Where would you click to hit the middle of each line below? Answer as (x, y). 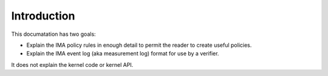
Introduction (43, 16)
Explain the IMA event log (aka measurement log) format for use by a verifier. (123, 54)
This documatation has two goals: (54, 34)
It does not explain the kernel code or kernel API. (72, 64)
